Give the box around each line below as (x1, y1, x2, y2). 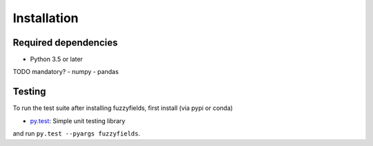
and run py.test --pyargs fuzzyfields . (12, 129, 141, 138)
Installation (12, 10, 79, 26)
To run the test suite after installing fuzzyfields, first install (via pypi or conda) (12, 104, 233, 112)
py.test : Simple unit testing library (30, 116, 126, 125)
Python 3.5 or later (30, 55, 83, 64)
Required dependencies (12, 37, 118, 48)
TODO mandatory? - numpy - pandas (12, 68, 119, 76)
